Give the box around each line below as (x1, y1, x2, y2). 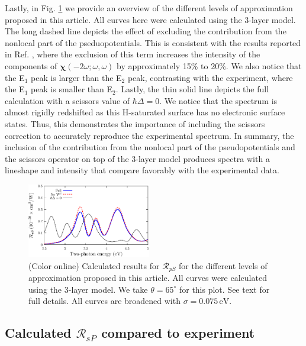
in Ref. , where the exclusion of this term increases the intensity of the (5, 48, 260, 60)
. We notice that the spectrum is (159, 94, 278, 106)
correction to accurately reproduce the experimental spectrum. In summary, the (5, 129, 294, 141)
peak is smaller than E (31, 83, 113, 95)
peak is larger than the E (31, 71, 122, 83)
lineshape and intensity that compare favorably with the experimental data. (5, 164, 279, 176)
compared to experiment (101, 324, 255, 342)
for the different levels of (179, 259, 268, 271)
